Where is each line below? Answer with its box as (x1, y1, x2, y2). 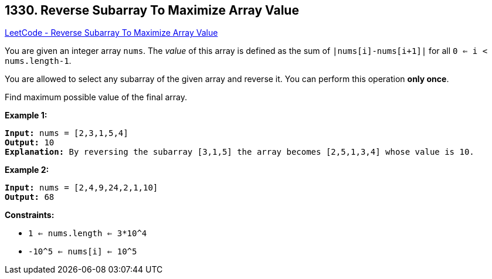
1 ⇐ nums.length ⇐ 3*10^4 (28, 229, 147, 239)
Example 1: (5, 110, 47, 121)
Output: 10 (5, 138, 55, 148)
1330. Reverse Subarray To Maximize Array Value (5, 3, 299, 18)
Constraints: (5, 210, 55, 220)
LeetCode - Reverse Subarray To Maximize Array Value (5, 28, 218, 38)
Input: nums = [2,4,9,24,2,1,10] (5, 183, 158, 193)
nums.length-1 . (5, 56, 72, 66)
